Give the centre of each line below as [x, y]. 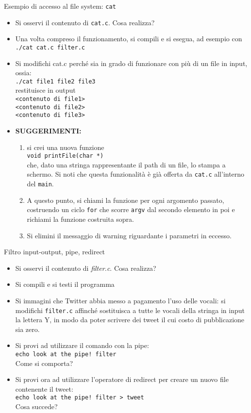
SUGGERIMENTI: [48, 130]
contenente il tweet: [44, 388]
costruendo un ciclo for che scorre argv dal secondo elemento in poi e [131, 209]
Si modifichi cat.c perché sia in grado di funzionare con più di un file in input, [131, 63]
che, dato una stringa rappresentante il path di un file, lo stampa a [126, 164]
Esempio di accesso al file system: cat [60, 6]
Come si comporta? [44, 363]
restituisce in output [45, 90]
